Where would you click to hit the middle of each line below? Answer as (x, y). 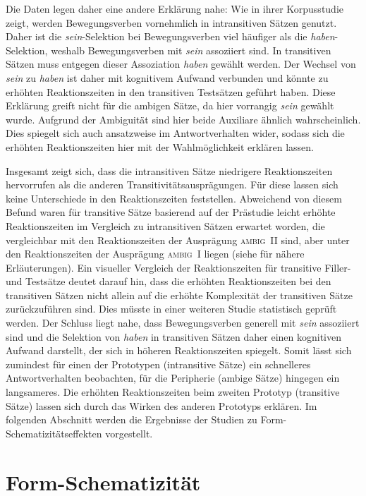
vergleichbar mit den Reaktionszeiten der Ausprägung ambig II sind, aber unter (178, 240)
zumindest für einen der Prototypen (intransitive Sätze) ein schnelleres (158, 364)
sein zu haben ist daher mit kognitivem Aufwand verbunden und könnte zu (167, 77)
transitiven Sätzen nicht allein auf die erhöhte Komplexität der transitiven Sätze (179, 295)
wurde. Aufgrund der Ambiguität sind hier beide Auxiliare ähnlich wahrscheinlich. (183, 119)
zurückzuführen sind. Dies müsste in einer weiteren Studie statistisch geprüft (171, 309)
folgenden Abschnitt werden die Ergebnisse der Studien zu (132, 419)
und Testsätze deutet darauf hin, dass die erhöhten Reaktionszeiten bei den (169, 281)
